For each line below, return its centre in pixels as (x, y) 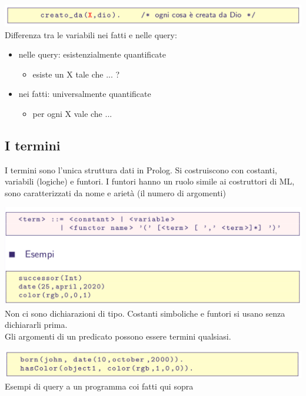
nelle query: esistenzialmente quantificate (92, 54)
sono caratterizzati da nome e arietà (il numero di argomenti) (115, 192)
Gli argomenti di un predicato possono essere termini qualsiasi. (118, 336)
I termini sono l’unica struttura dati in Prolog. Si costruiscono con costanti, (141, 170)
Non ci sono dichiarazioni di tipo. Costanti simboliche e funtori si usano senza (145, 313)
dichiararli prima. (36, 325)
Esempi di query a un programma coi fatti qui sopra (99, 386)
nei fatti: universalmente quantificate (85, 94)
